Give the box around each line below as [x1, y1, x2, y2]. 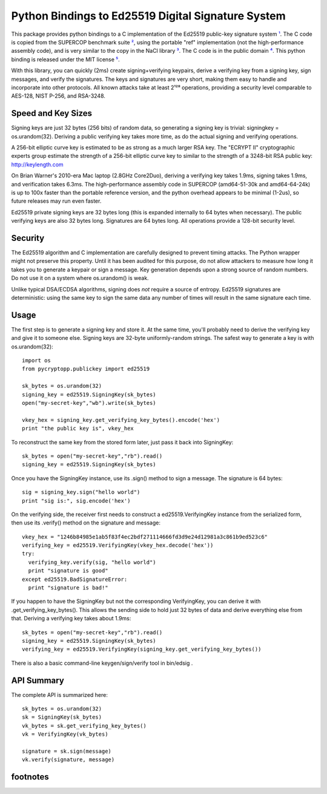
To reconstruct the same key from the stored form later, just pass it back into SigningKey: [11, 438, 234, 446]
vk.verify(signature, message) [22, 756, 115, 763]
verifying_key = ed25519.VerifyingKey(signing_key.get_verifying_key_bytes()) [22, 646, 262, 653]
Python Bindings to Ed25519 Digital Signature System [11, 9, 286, 22]
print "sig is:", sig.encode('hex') [22, 497, 131, 504]
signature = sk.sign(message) [22, 748, 112, 755]
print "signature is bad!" [28, 585, 108, 591]
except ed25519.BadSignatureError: [22, 575, 128, 583]
